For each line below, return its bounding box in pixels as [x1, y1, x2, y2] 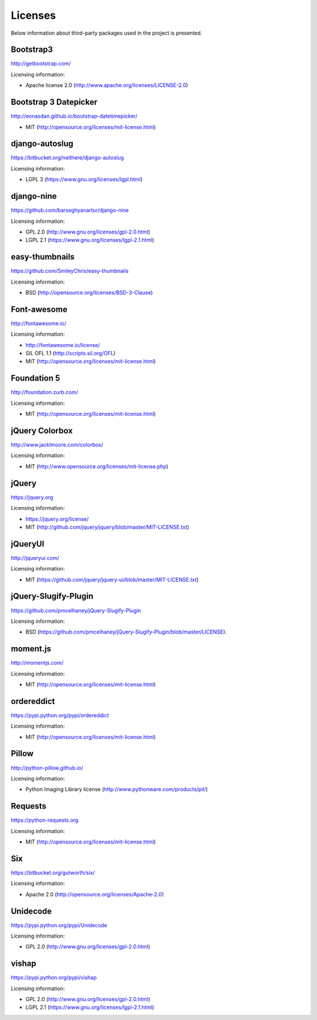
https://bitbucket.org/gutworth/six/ [11, 869, 95, 876]
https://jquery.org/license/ [25, 515, 89, 522]
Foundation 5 [11, 374, 60, 384]
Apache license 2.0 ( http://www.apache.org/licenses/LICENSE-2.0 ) [25, 82, 188, 89]
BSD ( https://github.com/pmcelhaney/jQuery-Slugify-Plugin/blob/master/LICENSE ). [25, 628, 227, 635]
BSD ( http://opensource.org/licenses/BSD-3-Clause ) [25, 289, 153, 296]
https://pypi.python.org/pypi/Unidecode [11, 921, 107, 929]
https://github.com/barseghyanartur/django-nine [11, 206, 129, 214]
